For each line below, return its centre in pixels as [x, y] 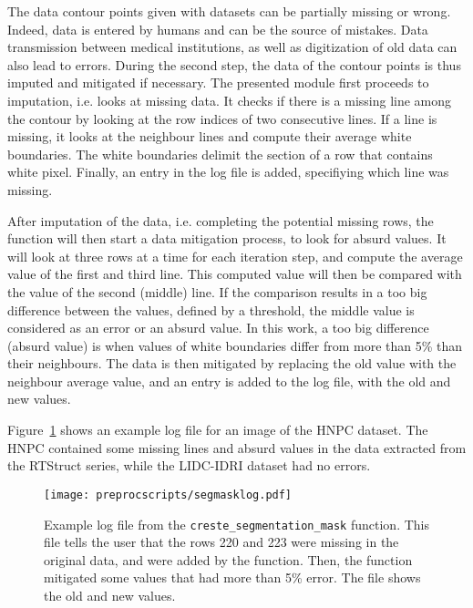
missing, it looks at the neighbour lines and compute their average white [210, 136]
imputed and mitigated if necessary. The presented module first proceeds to [218, 82]
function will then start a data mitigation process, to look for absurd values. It [227, 238]
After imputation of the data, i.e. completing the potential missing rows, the [221, 220]
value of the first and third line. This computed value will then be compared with [235, 274]
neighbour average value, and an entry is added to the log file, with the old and [229, 381]
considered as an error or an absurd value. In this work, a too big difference [218, 328]
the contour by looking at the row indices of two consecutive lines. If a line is [222, 118]
